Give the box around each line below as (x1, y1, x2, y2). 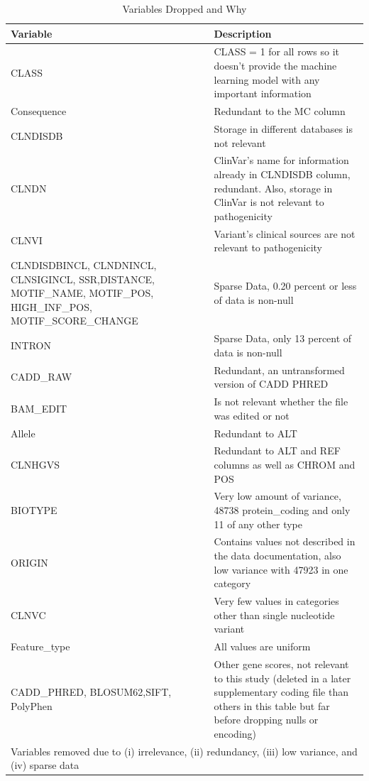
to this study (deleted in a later (214, 670, 351, 685)
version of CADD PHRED (214, 376, 329, 391)
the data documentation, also (214, 548, 341, 563)
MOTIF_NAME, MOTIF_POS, (11, 285, 154, 300)
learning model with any (214, 72, 320, 87)
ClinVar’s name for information (214, 153, 349, 168)
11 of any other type (214, 516, 302, 531)
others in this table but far (214, 698, 330, 713)
